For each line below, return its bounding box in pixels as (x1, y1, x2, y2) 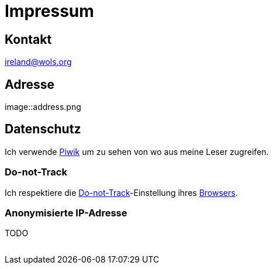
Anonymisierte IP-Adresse (5, 206, 127, 219)
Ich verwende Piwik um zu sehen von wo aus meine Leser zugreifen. (5, 146, 269, 157)
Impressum (5, 1, 94, 21)
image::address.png (5, 102, 81, 112)
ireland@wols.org (5, 57, 72, 67)
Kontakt (5, 32, 52, 47)
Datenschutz (5, 122, 81, 137)
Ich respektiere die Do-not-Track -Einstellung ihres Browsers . (5, 187, 238, 198)
